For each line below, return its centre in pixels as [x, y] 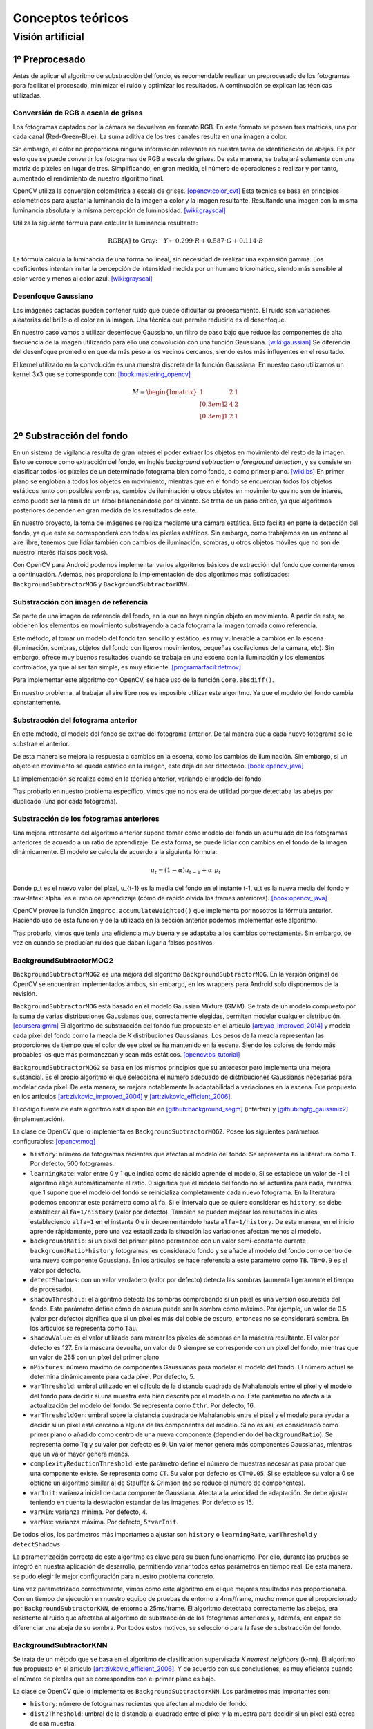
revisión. [25, 994]
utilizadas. [27, 95]
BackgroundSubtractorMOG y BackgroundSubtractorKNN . [101, 584]
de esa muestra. [53, 1723]
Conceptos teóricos [71, 18]
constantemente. [37, 703]
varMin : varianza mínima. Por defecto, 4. [89, 1512]
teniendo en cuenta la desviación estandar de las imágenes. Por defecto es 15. [142, 1502]
